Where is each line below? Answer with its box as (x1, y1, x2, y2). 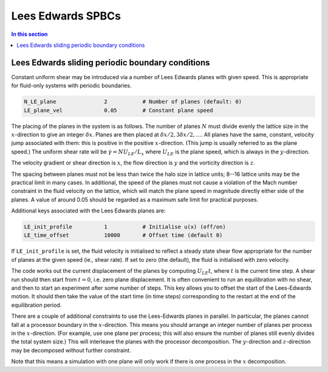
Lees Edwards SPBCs (11, 9, 121, 23)
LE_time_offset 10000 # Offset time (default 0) (24, 232, 223, 239)
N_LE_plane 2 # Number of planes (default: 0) (24, 98, 242, 105)
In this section (11, 30, 48, 38)
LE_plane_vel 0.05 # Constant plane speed (24, 107, 213, 114)
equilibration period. (11, 301, 62, 309)
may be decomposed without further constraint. (11, 346, 131, 354)
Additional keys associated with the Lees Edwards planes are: (11, 207, 166, 214)
